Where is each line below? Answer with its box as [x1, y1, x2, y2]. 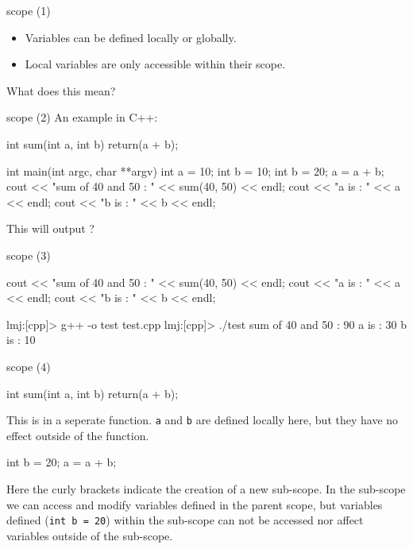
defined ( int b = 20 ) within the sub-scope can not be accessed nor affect [6, 512, 364, 528]
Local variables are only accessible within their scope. [25, 56, 286, 72]
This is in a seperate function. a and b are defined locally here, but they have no [6, 412, 399, 428]
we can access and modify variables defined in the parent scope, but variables [6, 496, 383, 512]
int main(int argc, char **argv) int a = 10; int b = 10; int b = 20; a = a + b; [6, 162, 384, 179]
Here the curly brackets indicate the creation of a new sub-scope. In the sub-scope [6, 480, 406, 497]
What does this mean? [6, 82, 116, 99]
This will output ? [6, 220, 95, 237]
